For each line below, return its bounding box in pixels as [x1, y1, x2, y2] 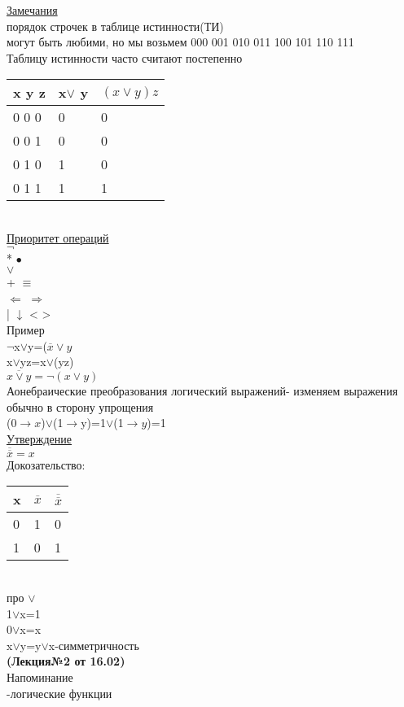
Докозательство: [7, 456, 86, 473]
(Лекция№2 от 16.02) [7, 652, 125, 670]
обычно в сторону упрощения [7, 398, 154, 415]
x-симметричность [48, 636, 139, 653]
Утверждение [7, 430, 72, 447]
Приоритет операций [7, 229, 109, 246]
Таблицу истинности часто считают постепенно [7, 49, 243, 66]
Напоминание [7, 668, 73, 685]
